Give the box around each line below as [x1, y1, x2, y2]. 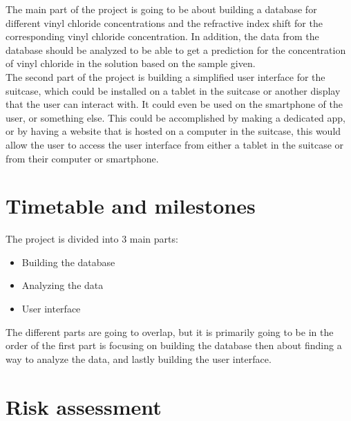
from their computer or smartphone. [6, 151, 159, 165]
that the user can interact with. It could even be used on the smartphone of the [6, 97, 343, 111]
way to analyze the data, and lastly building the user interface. [6, 351, 272, 366]
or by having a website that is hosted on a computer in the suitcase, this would [6, 124, 341, 138]
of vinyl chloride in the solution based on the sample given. [6, 56, 256, 71]
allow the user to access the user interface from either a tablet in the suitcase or [6, 137, 344, 151]
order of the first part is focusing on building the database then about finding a [6, 338, 342, 353]
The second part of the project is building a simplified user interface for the [6, 69, 325, 84]
